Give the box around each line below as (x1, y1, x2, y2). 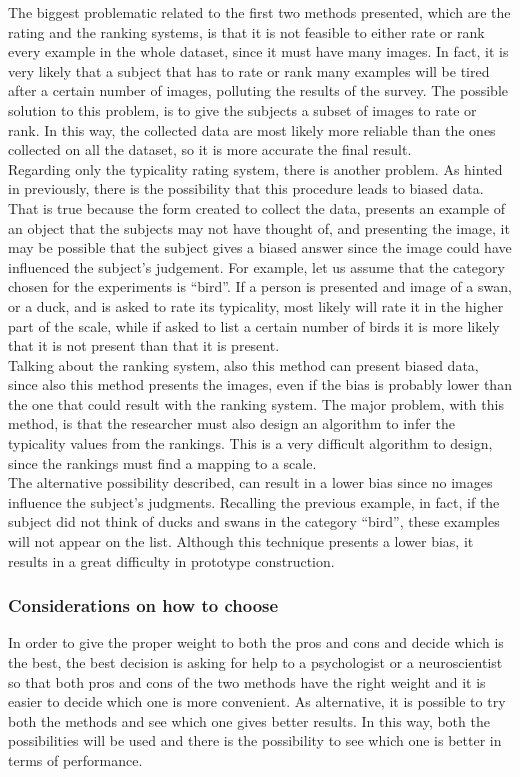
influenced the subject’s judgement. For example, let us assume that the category (8, 256, 505, 277)
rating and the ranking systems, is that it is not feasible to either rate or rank (8, 21, 485, 42)
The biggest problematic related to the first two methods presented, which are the (8, 2, 511, 22)
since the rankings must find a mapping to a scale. (8, 452, 317, 473)
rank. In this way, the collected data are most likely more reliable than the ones (8, 119, 496, 140)
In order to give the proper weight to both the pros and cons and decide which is (8, 632, 504, 653)
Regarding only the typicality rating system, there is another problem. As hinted (8, 158, 503, 179)
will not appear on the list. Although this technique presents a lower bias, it (8, 531, 474, 552)
